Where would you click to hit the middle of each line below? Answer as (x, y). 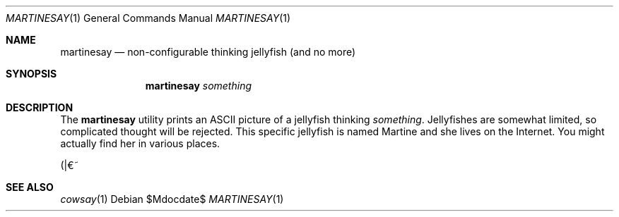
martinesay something (198, 86)
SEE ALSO (30, 187)
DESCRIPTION (40, 107)
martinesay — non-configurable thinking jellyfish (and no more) (208, 52)
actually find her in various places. (140, 143)
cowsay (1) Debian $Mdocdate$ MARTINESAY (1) (172, 199)
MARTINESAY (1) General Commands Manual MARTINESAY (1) (148, 18)
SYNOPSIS (31, 74)
